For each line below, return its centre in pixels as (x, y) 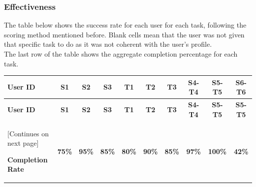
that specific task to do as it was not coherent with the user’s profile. (108, 44)
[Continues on (28, 133)
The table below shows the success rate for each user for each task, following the (125, 25)
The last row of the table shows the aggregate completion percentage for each (121, 54)
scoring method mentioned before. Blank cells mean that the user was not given (124, 34)
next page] (23, 143)
